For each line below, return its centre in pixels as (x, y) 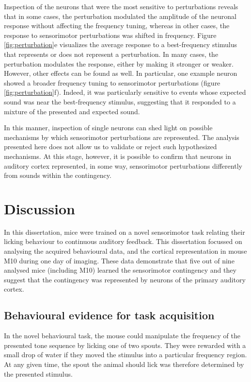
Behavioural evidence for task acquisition (109, 315)
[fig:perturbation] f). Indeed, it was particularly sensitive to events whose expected (125, 92)
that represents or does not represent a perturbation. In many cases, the (111, 54)
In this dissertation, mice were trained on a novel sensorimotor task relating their (125, 232)
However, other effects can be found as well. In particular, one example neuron (121, 73)
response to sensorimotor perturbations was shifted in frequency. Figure (110, 35)
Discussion (39, 208)
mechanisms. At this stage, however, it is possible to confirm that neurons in (118, 156)
